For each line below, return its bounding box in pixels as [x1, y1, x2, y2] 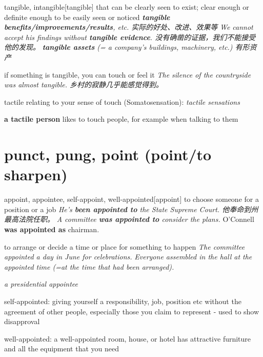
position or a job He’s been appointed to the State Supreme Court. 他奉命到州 [4, 203, 258, 214]
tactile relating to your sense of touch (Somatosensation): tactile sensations [4, 96, 240, 107]
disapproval [4, 316, 40, 327]
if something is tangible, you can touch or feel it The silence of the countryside [4, 69, 251, 80]
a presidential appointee [4, 278, 78, 289]
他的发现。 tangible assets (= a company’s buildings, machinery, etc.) [4, 42, 233, 52]
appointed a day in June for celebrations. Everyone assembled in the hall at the [4, 251, 252, 262]
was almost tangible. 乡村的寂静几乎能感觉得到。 [4, 79, 164, 90]
